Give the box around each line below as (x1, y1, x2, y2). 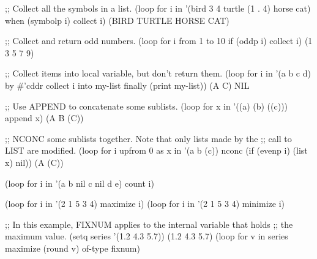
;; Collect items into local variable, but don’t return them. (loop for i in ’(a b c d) (5, 67, 311, 80)
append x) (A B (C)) (5, 111, 84, 124)
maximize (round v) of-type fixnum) (5, 241, 140, 254)
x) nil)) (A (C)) (5, 156, 64, 168)
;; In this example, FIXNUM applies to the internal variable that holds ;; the (5, 217, 293, 230)
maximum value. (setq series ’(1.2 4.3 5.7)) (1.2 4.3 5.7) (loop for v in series (5, 230, 288, 242)
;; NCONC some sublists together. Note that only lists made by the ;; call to (5, 132, 292, 145)
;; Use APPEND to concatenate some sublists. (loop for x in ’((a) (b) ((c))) (5, 99, 288, 112)
